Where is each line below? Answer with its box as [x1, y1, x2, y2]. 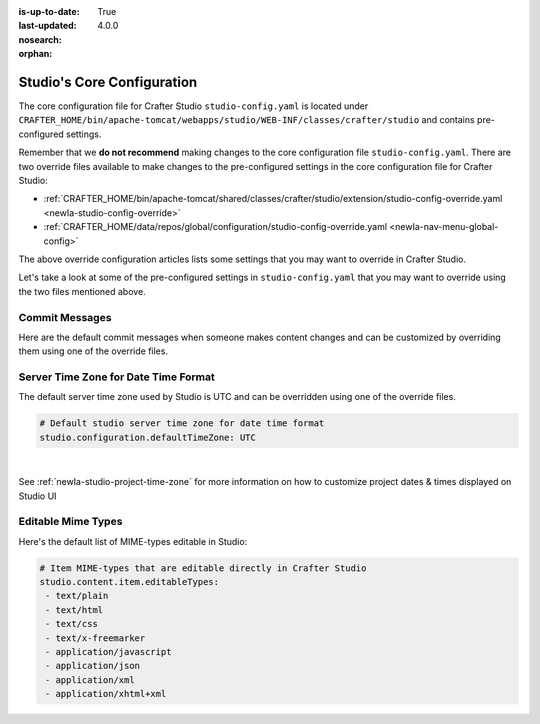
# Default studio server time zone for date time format [39, 418, 325, 429]
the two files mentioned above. [18, 285, 147, 297]
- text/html [45, 604, 104, 615]
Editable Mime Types [18, 515, 123, 529]
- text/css [45, 618, 99, 630]
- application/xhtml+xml [45, 688, 167, 700]
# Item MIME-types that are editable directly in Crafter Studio [39, 562, 367, 574]
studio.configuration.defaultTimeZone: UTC [39, 431, 257, 443]
